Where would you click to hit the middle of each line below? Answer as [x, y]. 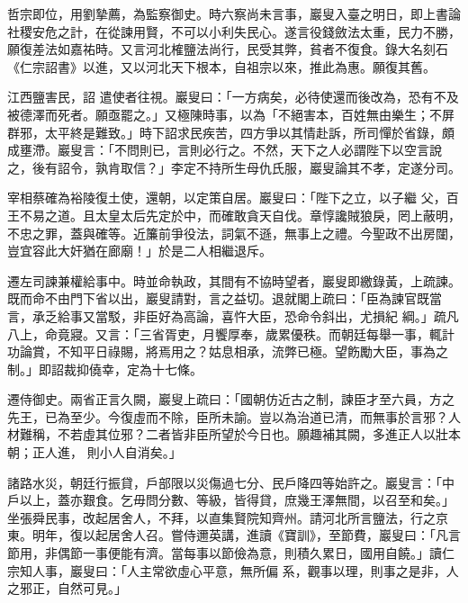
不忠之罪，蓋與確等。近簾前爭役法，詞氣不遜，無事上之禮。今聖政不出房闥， [234, 233]
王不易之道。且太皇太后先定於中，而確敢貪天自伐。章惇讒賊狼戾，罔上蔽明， [234, 215]
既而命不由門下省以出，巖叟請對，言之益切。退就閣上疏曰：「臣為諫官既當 [225, 298]
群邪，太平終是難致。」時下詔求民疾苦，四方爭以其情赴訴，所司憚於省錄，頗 [231, 132]
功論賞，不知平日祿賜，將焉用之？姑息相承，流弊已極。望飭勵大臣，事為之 [228, 351]
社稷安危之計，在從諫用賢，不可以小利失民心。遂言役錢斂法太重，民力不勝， [234, 31]
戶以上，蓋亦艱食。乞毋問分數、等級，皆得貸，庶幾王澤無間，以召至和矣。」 [231, 500]
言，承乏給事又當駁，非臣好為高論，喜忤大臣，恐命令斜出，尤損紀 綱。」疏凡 [233, 315]
